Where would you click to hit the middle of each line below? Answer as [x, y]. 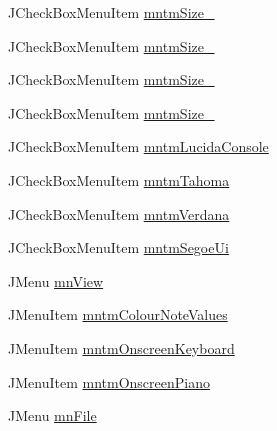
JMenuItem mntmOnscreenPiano [109, 381]
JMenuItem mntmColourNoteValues [118, 314]
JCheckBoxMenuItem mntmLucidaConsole [138, 146]
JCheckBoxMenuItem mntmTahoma [119, 179]
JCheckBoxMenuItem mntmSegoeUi [118, 247]
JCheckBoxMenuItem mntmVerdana [119, 213]
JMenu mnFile [52, 415]
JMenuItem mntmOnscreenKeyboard [121, 347]
